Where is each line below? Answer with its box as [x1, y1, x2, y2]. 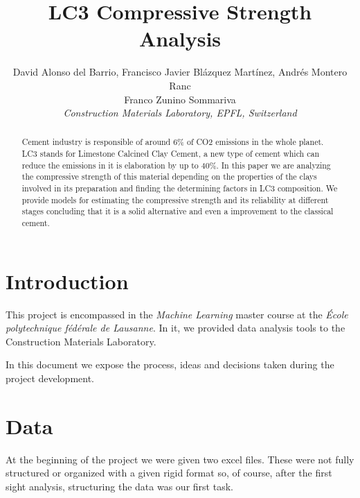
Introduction [6, 266, 129, 295]
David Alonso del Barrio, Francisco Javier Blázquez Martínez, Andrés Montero [12, 65, 348, 79]
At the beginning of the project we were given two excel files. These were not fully [6, 452, 354, 466]
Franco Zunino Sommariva [124, 92, 236, 106]
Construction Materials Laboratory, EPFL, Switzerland [63, 105, 297, 120]
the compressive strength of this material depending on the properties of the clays [21, 171, 317, 182]
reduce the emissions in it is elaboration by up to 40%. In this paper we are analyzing [21, 159, 331, 171]
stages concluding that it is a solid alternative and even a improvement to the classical [21, 205, 334, 217]
